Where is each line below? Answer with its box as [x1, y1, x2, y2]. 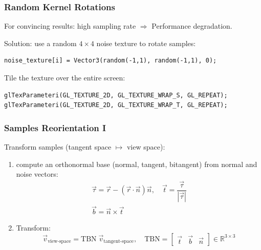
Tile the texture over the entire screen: [4, 72, 125, 82]
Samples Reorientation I [4, 121, 106, 134]
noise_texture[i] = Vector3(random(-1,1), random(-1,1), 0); [4, 57, 217, 65]
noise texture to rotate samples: [96, 37, 196, 48]
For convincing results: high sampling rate [4, 20, 136, 31]
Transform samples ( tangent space [4, 141, 112, 152]
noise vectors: [16, 169, 58, 179]
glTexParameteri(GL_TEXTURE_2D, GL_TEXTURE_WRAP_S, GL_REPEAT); [4, 91, 228, 99]
